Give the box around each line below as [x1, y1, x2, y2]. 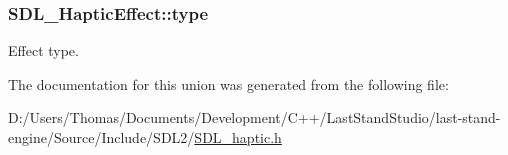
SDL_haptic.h [194, 127, 282, 147]
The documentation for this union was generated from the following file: [8, 73, 449, 94]
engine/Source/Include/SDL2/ [8, 127, 195, 147]
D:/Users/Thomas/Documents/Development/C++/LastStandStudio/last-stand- [8, 107, 501, 128]
